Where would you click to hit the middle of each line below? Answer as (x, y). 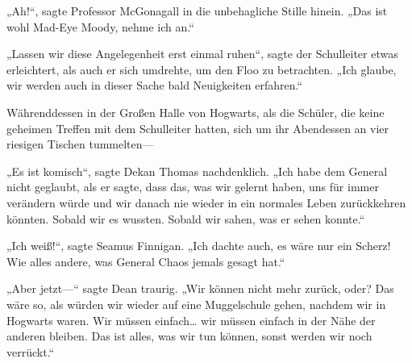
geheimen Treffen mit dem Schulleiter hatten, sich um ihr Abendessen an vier (198, 128)
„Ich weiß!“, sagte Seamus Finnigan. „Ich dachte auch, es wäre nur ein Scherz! (199, 246)
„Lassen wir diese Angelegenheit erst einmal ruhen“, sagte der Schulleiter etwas (202, 54)
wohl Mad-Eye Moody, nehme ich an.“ (100, 26)
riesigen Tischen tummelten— (80, 144)
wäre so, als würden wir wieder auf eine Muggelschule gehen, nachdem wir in (196, 304)
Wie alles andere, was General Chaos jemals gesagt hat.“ (146, 261)
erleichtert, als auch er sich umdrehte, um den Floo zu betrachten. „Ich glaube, (202, 69)
